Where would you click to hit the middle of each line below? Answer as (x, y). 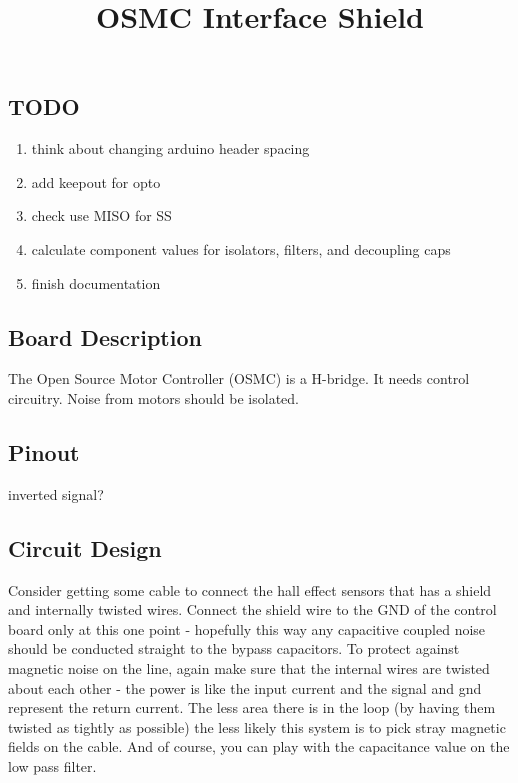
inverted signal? (56, 493)
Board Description (105, 336)
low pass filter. (52, 765)
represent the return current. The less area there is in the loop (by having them (252, 707)
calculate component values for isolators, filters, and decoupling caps (241, 248)
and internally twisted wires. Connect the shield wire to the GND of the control (252, 609)
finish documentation (96, 282)
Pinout (44, 451)
